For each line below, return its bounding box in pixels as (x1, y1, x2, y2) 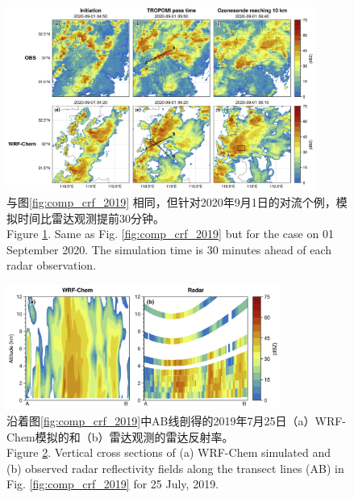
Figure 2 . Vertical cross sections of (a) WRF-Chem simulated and (6, 444, 331, 461)
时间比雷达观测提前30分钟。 (17, 209, 165, 226)
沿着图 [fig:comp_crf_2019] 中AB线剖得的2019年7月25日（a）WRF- (6, 412, 347, 429)
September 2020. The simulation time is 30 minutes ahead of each (6, 241, 332, 257)
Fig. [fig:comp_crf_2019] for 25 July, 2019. (6, 475, 219, 492)
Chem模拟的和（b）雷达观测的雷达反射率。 (6, 428, 234, 445)
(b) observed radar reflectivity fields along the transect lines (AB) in (6, 459, 344, 476)
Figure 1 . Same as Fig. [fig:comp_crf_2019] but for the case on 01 (6, 225, 334, 242)
